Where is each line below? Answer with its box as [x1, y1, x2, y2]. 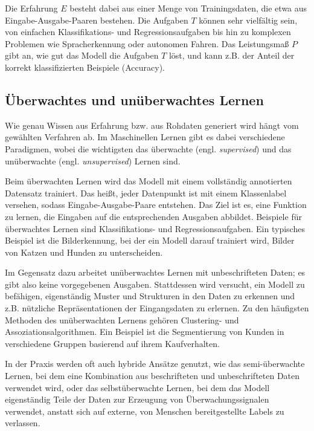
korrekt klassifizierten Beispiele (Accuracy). [5, 60, 165, 73]
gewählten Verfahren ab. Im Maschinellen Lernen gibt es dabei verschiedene [5, 131, 285, 143]
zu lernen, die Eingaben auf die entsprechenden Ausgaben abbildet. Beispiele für [5, 210, 302, 222]
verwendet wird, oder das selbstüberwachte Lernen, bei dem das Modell [5, 381, 270, 394]
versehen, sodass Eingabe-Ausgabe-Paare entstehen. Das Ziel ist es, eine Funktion [5, 198, 307, 211]
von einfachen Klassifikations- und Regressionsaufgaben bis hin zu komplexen [5, 25, 291, 38]
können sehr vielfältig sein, [199, 13, 298, 26]
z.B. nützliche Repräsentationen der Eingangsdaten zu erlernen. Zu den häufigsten [5, 302, 309, 314]
